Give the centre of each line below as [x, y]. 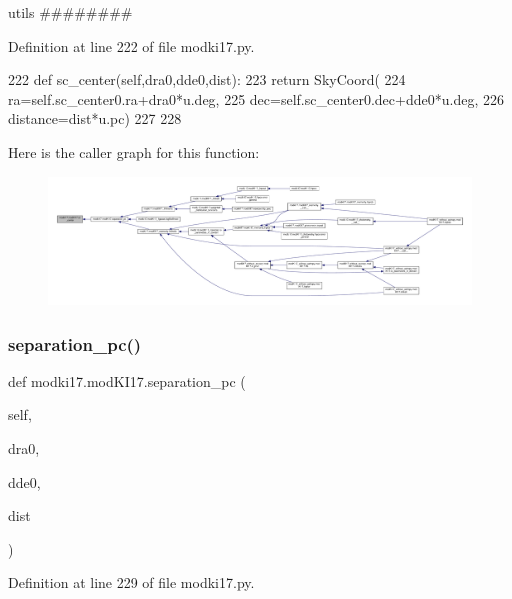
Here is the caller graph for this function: [134, 151]
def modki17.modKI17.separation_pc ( [127, 380]
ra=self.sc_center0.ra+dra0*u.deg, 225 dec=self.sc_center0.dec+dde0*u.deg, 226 [256, 98]
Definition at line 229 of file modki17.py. [131, 582]
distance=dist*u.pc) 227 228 [95, 118]
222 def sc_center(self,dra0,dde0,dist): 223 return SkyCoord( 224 [207, 79]
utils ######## [70, 12]
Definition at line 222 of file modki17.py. [131, 45]
